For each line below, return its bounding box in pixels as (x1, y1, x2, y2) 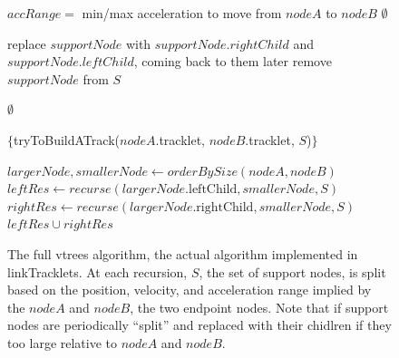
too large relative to (7, 333, 118, 352)
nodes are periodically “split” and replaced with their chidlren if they (7, 315, 392, 334)
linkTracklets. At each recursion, (7, 262, 188, 281)
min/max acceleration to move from (82, 4, 282, 22)
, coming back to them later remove (133, 52, 332, 71)
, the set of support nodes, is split (199, 262, 386, 281)
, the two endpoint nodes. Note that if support (130, 297, 389, 316)
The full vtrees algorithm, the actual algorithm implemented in (7, 244, 358, 263)
